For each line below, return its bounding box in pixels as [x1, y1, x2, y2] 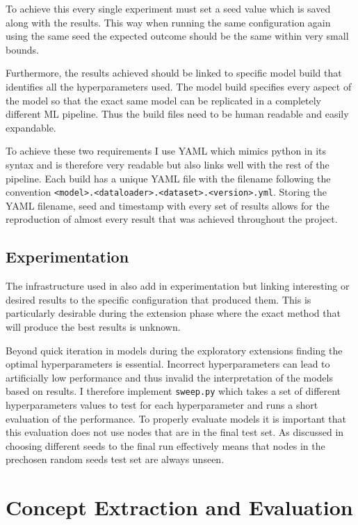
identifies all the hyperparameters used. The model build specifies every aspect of [6, 79, 352, 93]
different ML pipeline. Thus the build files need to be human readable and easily [6, 107, 349, 121]
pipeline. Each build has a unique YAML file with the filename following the [6, 171, 331, 185]
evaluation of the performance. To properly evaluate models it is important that [6, 411, 346, 425]
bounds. [6, 42, 39, 56]
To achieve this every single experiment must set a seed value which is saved [6, 1, 331, 15]
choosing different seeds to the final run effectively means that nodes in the [6, 438, 325, 453]
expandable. [6, 120, 56, 134]
